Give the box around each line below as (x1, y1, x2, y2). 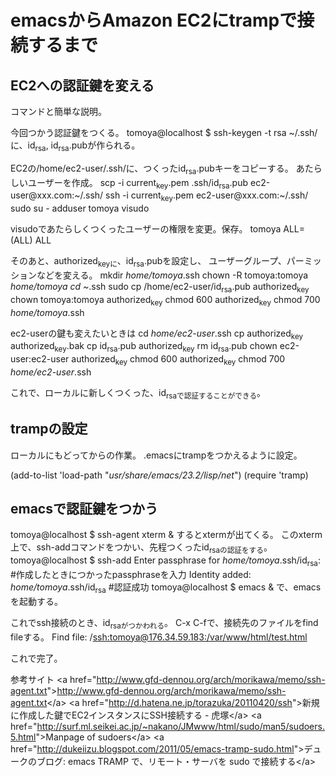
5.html (10, 731, 37, 743)
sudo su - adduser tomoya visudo (10, 202, 150, 215)
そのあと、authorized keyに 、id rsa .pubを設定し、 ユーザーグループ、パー (10, 255, 305, 269)
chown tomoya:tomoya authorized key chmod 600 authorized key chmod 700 (10, 293, 321, 308)
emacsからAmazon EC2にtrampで (10, 9, 298, 32)
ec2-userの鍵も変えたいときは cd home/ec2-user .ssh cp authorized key (10, 327, 304, 341)
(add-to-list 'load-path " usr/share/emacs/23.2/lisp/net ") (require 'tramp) (10, 469, 309, 481)
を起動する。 (10, 595, 63, 607)
